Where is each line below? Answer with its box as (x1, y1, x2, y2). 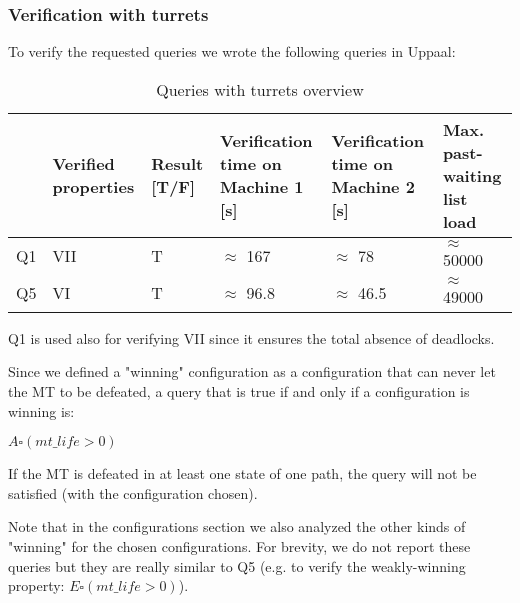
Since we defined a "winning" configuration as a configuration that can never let (8, 361, 496, 382)
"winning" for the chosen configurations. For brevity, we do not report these (8, 535, 471, 556)
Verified (52, 152, 115, 176)
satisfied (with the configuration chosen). (8, 482, 258, 503)
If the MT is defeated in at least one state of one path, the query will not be (8, 463, 477, 484)
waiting (442, 163, 502, 187)
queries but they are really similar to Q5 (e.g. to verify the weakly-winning (8, 555, 466, 576)
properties (52, 175, 135, 199)
